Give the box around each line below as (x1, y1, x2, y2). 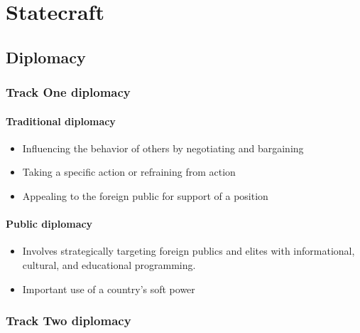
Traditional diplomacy (6, 113, 116, 128)
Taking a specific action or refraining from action (22, 164, 236, 179)
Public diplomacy (6, 216, 93, 231)
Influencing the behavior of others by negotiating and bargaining (22, 140, 304, 155)
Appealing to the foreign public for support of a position (22, 188, 268, 203)
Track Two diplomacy (6, 312, 131, 329)
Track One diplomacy (6, 83, 131, 101)
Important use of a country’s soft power (22, 281, 195, 296)
